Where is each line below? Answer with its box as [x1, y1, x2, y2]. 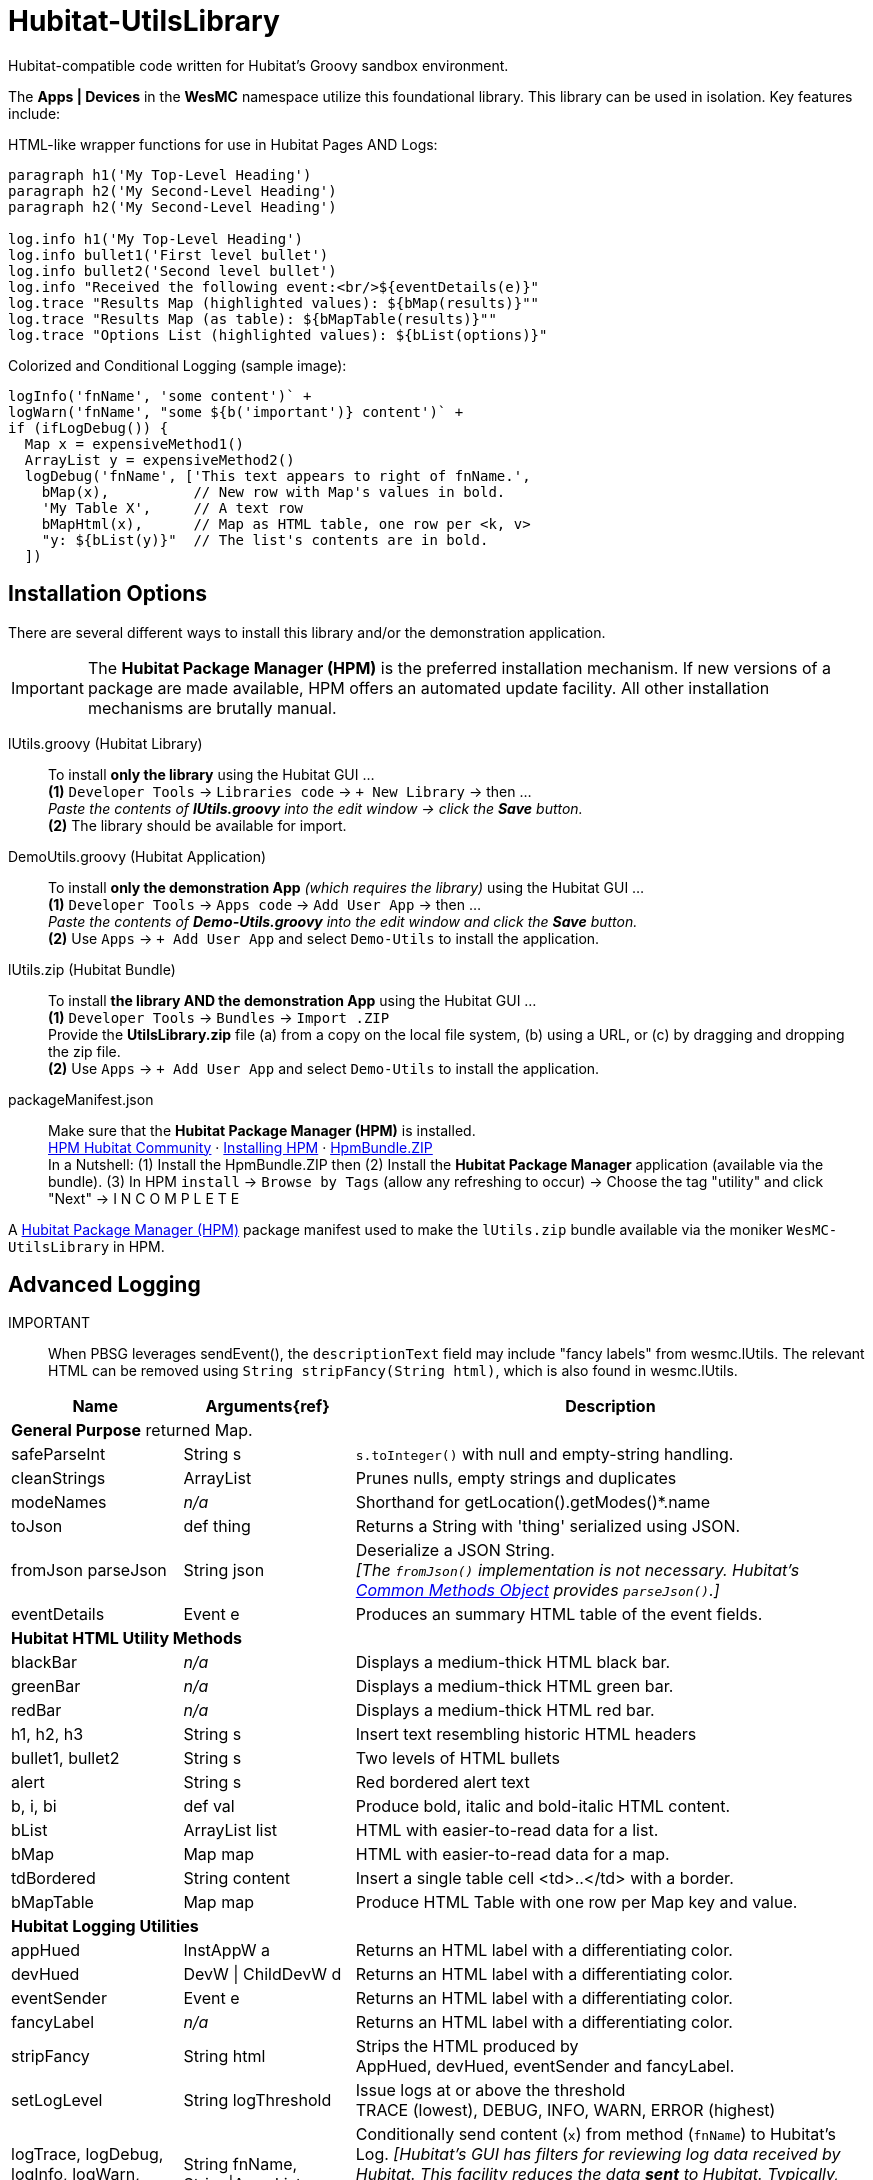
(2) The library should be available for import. [48, 816, 347, 834]
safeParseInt [11, 1444, 106, 1465]
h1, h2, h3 [11, 1724, 84, 1745]
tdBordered [11, 1868, 96, 1889]
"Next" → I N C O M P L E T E [48, 1189, 240, 1207]
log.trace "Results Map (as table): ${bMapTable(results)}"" [8, 310, 497, 327]
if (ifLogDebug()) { [8, 419, 169, 436]
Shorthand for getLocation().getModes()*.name [355, 1492, 710, 1513]
